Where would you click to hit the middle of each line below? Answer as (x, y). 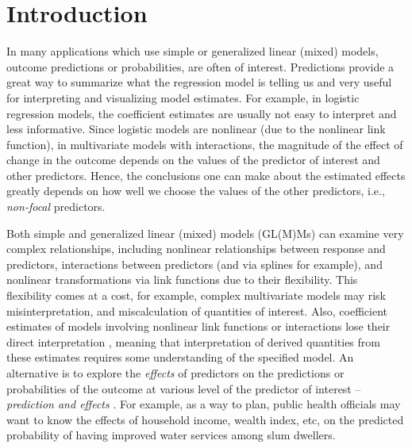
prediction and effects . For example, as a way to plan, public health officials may (204, 404)
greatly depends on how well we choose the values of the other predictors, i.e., (196, 191)
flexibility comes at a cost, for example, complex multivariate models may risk (196, 295)
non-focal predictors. (56, 207)
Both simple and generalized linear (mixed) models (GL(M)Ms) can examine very (205, 233)
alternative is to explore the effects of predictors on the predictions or (175, 373)
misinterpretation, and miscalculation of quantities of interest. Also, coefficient (197, 310)
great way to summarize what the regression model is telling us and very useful (199, 82)
